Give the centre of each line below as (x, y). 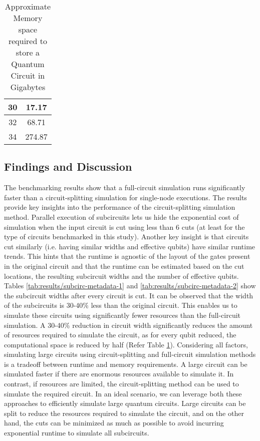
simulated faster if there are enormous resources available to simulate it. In (119, 374)
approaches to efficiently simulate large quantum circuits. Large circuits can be (125, 403)
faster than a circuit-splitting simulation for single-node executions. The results (125, 197)
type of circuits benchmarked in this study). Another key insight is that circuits (126, 237)
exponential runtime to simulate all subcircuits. (77, 433)
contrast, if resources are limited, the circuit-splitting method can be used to (121, 384)
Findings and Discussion (68, 166)
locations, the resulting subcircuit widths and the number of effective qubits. (121, 276)
